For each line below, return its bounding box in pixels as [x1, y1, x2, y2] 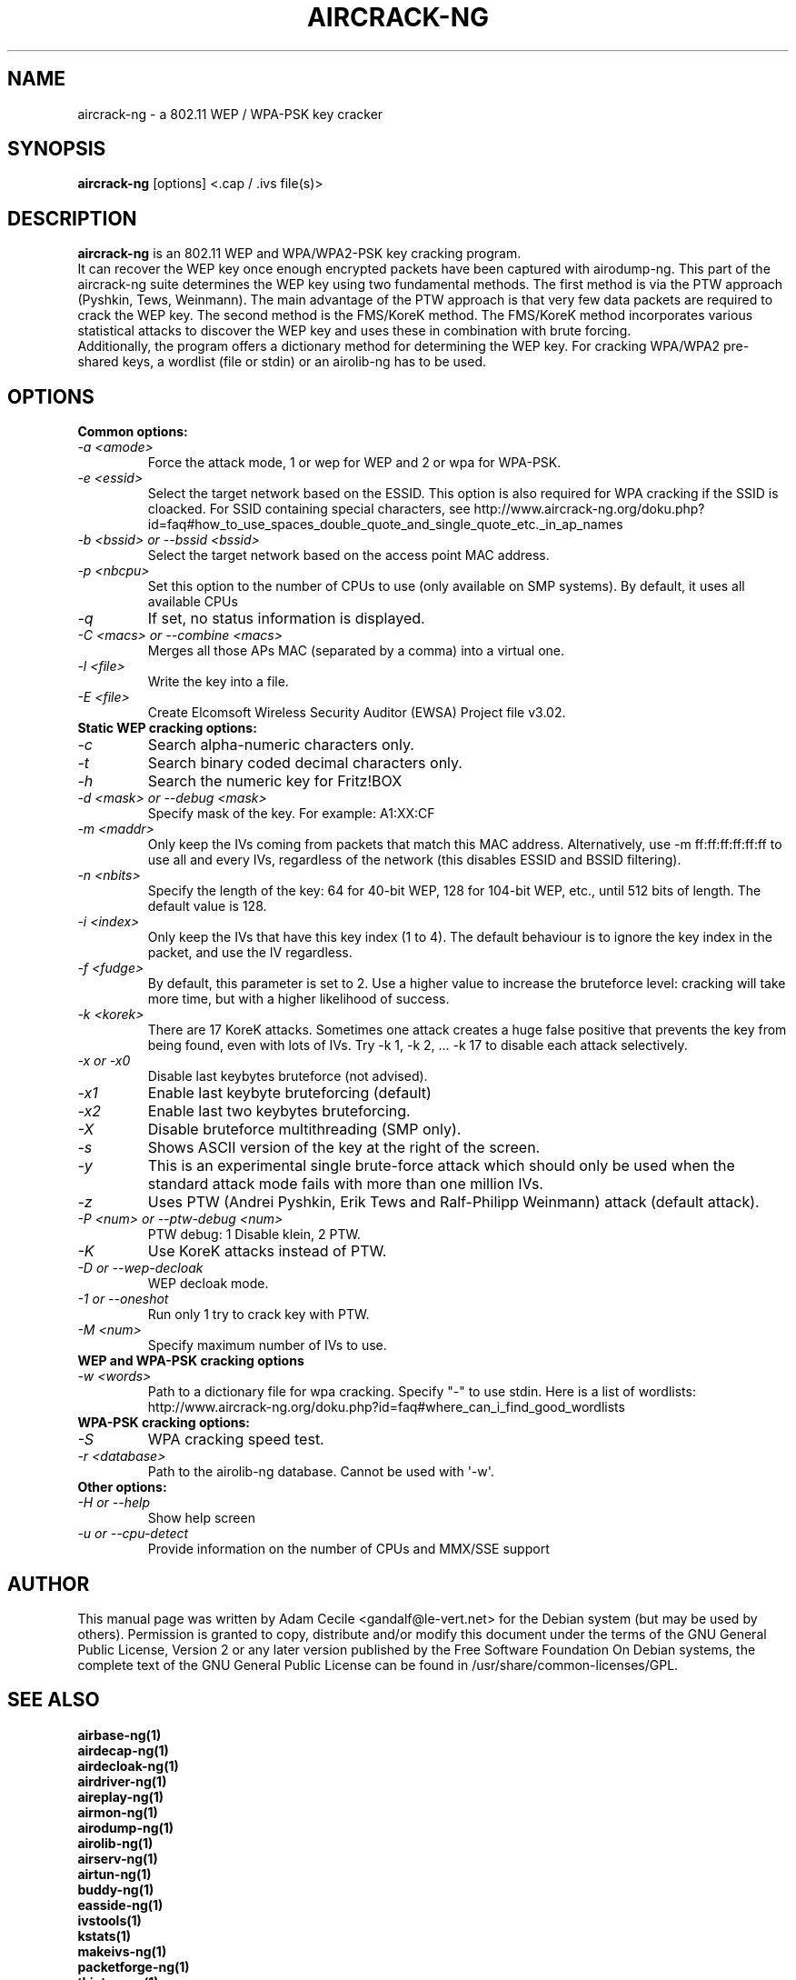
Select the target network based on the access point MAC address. [147, 547, 550, 564]
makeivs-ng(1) [77, 1943, 167, 1959]
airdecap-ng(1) [77, 1742, 169, 1758]
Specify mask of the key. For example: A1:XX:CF [147, 805, 435, 822]
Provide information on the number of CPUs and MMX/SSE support [147, 1541, 550, 1557]
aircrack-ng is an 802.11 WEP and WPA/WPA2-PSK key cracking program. [77, 245, 522, 262]
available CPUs [147, 594, 238, 610]
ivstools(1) [77, 1912, 142, 1928]
